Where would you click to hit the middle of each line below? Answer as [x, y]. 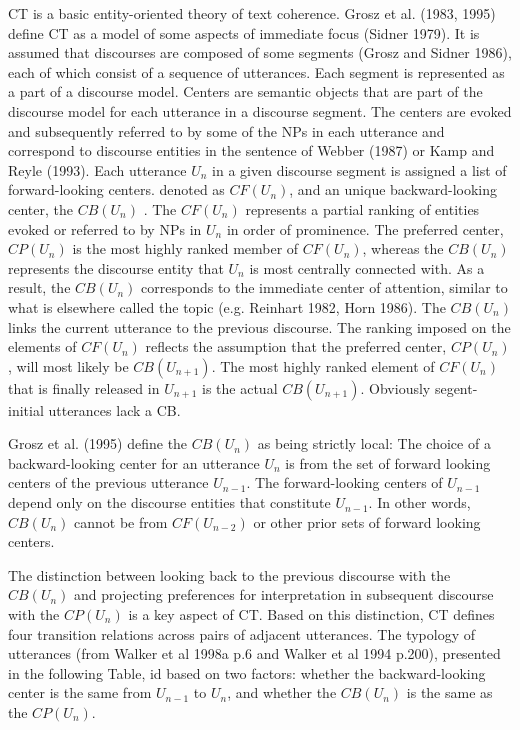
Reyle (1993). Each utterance [97, 169]
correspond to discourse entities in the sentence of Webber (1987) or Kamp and [251, 150]
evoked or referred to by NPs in [105, 228]
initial [26, 409]
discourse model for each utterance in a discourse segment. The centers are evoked [260, 110]
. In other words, [419, 502]
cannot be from [121, 521]
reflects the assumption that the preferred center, [296, 346]
